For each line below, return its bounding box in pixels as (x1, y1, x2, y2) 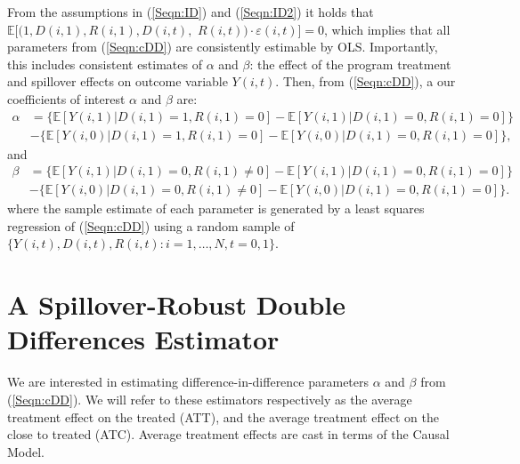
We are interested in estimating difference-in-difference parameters (7, 372, 370, 391)
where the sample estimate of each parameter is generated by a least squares (7, 199, 425, 218)
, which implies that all (324, 20, 451, 38)
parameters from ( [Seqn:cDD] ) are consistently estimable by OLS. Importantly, (7, 37, 438, 56)
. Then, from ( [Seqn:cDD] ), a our (275, 72, 456, 91)
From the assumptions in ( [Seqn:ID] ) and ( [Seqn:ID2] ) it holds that (7, 3, 374, 20)
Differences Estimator (7, 321, 280, 357)
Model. (7, 442, 45, 460)
